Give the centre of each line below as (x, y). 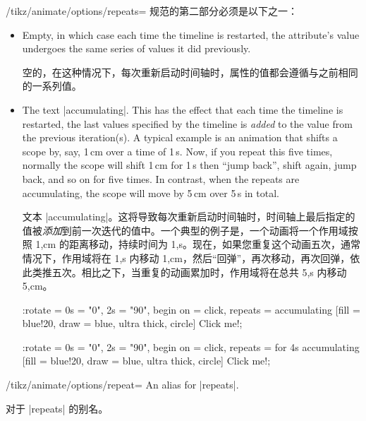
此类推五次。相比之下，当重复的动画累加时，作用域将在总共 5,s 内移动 (184, 272)
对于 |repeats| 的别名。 (57, 408)
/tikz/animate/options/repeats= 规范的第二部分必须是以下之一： (152, 11)
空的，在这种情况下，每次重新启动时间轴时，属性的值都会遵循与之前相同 (190, 72)
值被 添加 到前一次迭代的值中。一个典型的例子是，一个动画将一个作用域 (185, 230)
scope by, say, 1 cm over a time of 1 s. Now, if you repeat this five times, (177, 151)
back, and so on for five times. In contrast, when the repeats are (161, 178)
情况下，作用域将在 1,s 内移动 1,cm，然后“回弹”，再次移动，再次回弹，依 (191, 257)
